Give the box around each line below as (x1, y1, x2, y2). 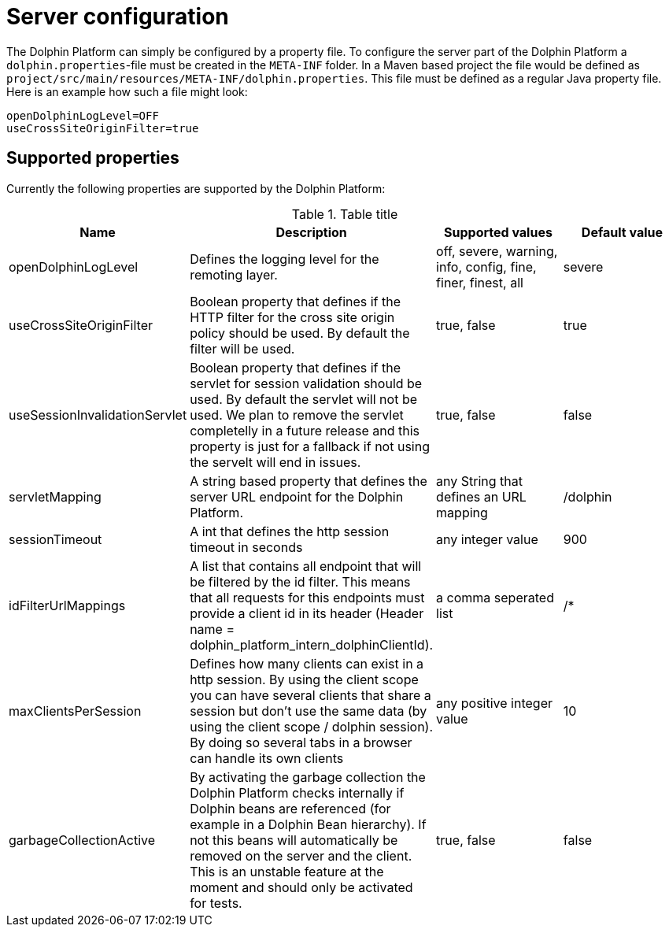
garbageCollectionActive (9, 831, 156, 848)
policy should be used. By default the (190, 324, 410, 341)
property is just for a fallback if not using (190, 438, 430, 454)
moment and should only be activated (190, 879, 413, 895)
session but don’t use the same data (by (190, 702, 427, 719)
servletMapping (9, 488, 102, 505)
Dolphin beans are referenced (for (190, 800, 391, 816)
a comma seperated (436, 589, 554, 605)
